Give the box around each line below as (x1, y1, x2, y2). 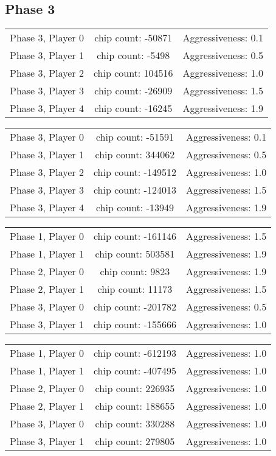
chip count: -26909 (94, 83, 173, 98)
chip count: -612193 (93, 346, 176, 360)
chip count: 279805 (95, 434, 175, 449)
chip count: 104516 (93, 66, 173, 80)
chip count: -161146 (93, 229, 176, 244)
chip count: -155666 (93, 317, 176, 332)
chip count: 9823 (100, 264, 170, 279)
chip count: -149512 (93, 165, 176, 180)
